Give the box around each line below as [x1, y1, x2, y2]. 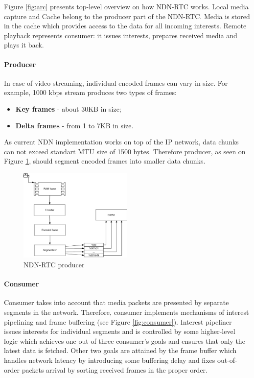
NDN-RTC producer [23, 260, 85, 269]
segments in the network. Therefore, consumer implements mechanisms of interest [4, 307, 249, 317]
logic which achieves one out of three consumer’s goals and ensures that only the [4, 335, 245, 346]
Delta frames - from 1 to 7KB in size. [15, 120, 134, 130]
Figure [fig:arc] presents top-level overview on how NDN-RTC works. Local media [4, 1, 249, 11]
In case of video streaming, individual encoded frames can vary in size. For [4, 77, 228, 88]
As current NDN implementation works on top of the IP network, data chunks [4, 137, 239, 147]
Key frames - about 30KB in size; [15, 103, 121, 114]
